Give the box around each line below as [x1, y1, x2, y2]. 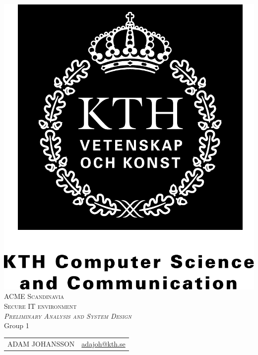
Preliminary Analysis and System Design [4, 310, 131, 321]
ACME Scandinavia [4, 291, 64, 301]
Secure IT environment [4, 301, 77, 311]
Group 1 [4, 320, 29, 331]
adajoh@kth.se [81, 338, 126, 349]
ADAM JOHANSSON [7, 338, 75, 349]
